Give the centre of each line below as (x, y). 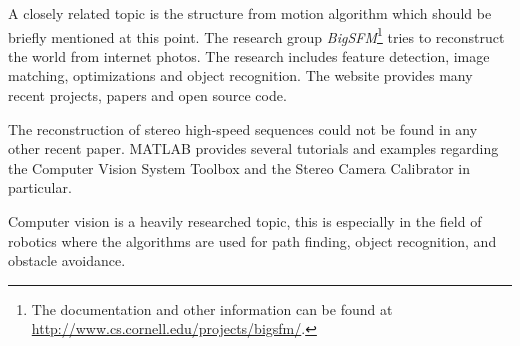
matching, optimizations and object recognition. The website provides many (240, 75)
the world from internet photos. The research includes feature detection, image (249, 55)
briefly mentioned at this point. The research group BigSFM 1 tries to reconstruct (256, 35)
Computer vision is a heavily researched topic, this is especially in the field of (245, 221)
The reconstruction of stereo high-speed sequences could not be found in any (243, 128)
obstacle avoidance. (67, 260)
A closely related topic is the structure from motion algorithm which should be (250, 13)
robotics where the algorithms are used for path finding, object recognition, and (252, 240)
